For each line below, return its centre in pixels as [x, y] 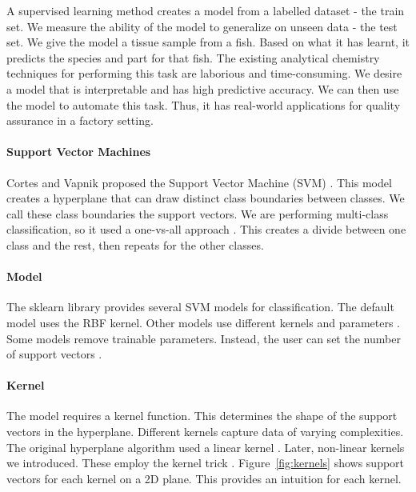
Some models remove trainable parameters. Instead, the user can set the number [204, 338]
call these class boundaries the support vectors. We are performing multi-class [198, 213]
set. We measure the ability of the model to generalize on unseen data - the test [202, 26]
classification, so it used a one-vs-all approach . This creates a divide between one [206, 229]
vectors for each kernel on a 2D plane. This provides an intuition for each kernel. [204, 478]
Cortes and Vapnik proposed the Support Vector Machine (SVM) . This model [199, 182]
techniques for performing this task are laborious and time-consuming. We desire [204, 73]
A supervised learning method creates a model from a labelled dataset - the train [206, 10]
